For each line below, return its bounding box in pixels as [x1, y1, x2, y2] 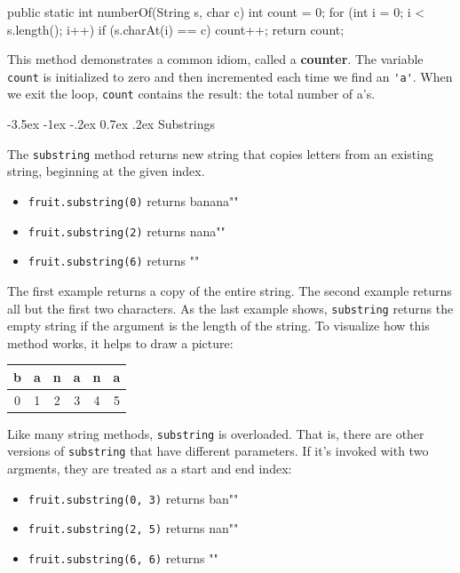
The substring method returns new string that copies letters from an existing [7, 144, 433, 163]
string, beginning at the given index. [7, 162, 205, 180]
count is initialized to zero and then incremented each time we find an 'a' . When [7, 67, 453, 85]
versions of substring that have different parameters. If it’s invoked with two [7, 442, 429, 460]
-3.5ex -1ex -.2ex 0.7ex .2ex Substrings [7, 115, 215, 133]
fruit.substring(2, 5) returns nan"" [28, 519, 239, 537]
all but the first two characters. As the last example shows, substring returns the [7, 298, 454, 317]
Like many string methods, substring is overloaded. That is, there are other [7, 424, 424, 442]
